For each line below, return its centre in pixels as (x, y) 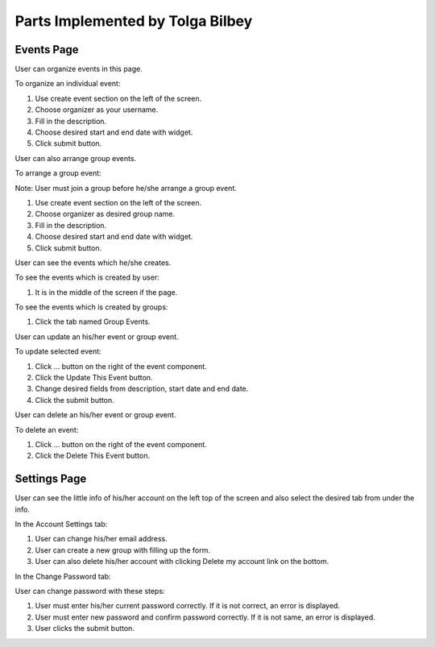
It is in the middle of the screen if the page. (106, 292)
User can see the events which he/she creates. (93, 263)
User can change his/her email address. (101, 539)
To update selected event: (58, 351)
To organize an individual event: (68, 84)
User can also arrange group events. (76, 158)
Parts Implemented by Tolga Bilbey (134, 21)
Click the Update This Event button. (94, 378)
